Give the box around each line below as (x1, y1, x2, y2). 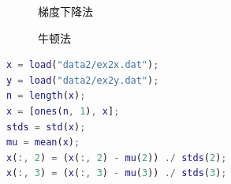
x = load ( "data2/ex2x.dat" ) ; (6, 59, 159, 71)
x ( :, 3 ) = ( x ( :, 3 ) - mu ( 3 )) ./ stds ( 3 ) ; (6, 167, 227, 179)
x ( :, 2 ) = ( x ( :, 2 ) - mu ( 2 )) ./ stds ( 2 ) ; (6, 152, 227, 163)
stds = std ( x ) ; (6, 121, 86, 133)
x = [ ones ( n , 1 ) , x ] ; (6, 105, 120, 117)
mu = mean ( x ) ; (6, 137, 80, 148)
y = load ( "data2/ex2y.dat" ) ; (6, 74, 159, 86)
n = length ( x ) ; (6, 90, 86, 102)
